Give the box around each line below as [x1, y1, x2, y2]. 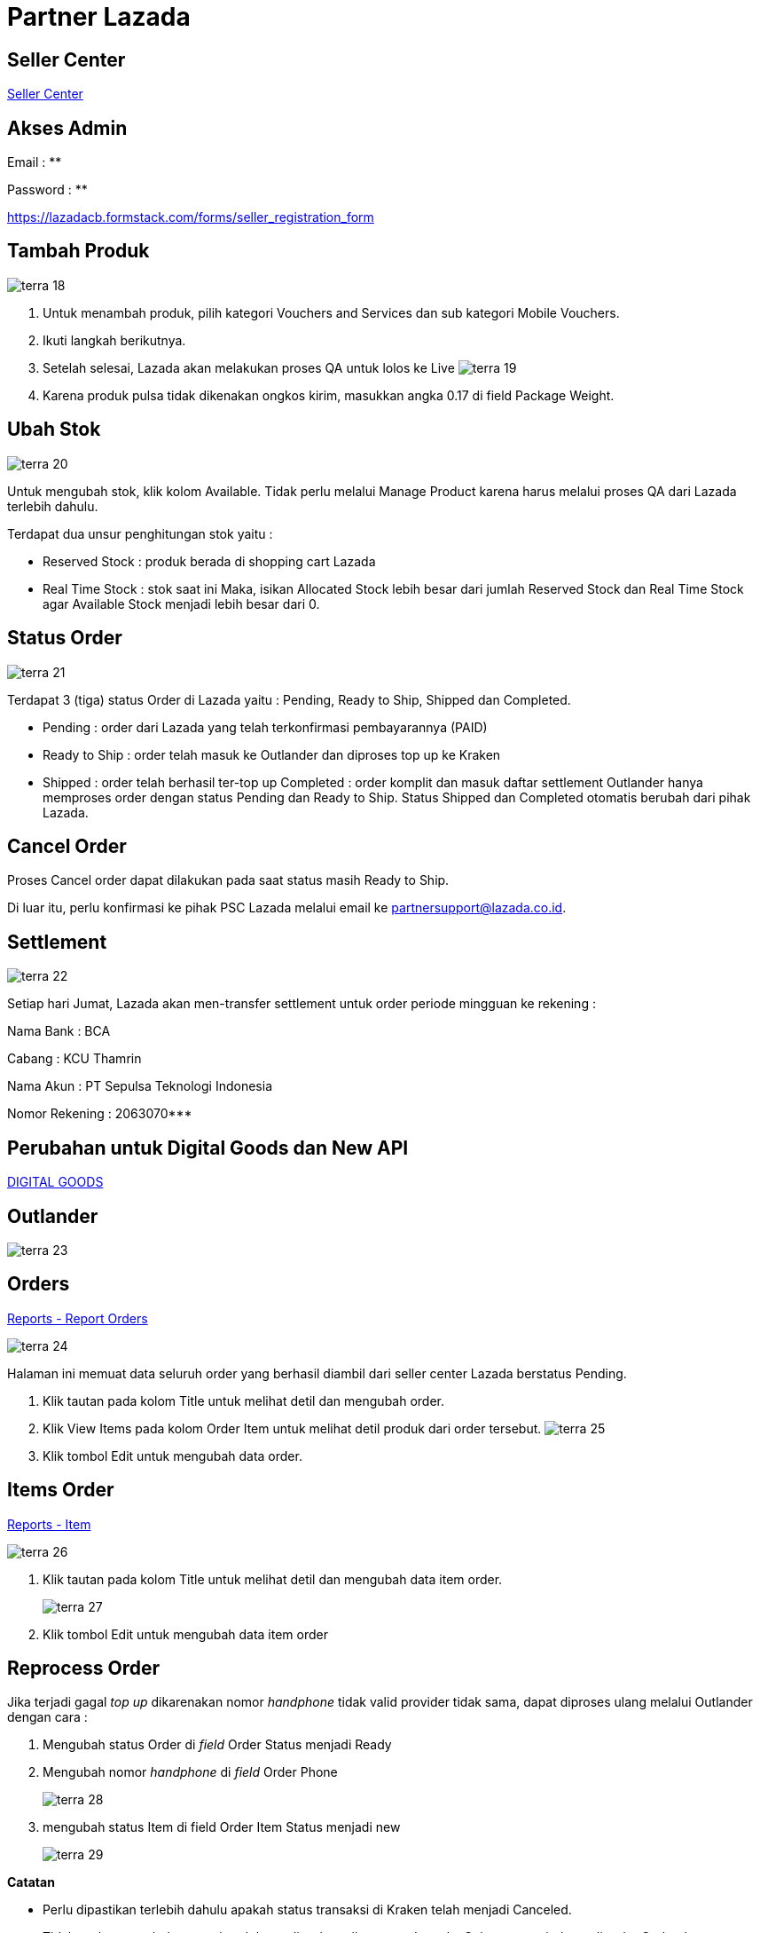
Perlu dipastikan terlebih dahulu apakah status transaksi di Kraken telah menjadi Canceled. [43, 1902, 572, 1918]
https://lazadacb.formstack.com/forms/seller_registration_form [7, 209, 374, 225]
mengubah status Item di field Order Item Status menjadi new [43, 1819, 401, 1835]
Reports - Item [7, 1516, 91, 1532]
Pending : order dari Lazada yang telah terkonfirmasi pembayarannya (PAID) [43, 719, 488, 735]
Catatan [7, 1874, 55, 1890]
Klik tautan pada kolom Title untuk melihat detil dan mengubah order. [43, 1393, 445, 1408]
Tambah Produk [7, 240, 150, 263]
